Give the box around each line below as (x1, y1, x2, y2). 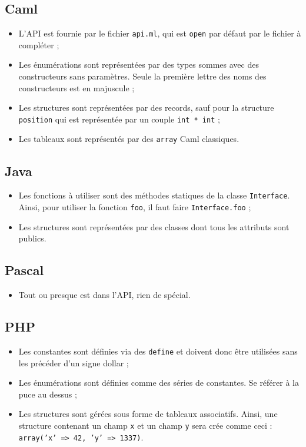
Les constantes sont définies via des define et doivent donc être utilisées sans (18, 345, 298, 357)
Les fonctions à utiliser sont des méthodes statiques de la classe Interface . (18, 189, 290, 201)
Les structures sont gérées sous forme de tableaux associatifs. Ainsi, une (18, 408, 278, 420)
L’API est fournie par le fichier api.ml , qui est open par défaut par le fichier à (18, 27, 301, 39)
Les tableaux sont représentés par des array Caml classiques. (18, 133, 240, 145)
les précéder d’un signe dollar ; (18, 356, 129, 369)
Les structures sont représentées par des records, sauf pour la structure (18, 101, 274, 114)
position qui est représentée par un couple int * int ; (18, 112, 220, 125)
